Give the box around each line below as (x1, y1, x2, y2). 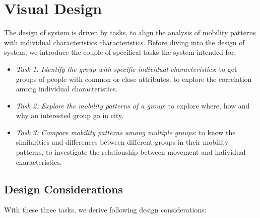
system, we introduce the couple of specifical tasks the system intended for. (4, 47, 236, 57)
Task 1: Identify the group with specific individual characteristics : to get (16, 63, 237, 74)
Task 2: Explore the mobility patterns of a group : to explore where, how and (16, 100, 250, 111)
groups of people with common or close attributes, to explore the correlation (16, 73, 252, 84)
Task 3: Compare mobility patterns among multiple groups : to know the (16, 127, 236, 137)
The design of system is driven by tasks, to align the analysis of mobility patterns (4, 27, 256, 38)
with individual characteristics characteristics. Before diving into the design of (4, 37, 245, 47)
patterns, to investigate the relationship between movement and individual (16, 147, 246, 157)
